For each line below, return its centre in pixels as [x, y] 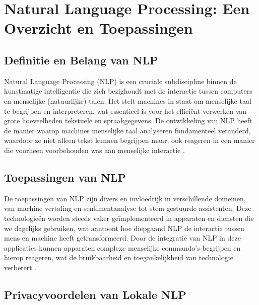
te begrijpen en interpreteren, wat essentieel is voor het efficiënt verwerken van [125, 110]
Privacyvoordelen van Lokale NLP [95, 294]
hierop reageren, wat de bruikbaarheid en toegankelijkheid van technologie [119, 257]
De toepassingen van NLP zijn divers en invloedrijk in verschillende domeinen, [125, 198]
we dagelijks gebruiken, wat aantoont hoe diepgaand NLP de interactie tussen [124, 228]
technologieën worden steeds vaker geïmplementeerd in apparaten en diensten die [129, 218]
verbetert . [20, 267]
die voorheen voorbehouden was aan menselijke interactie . [94, 150]
